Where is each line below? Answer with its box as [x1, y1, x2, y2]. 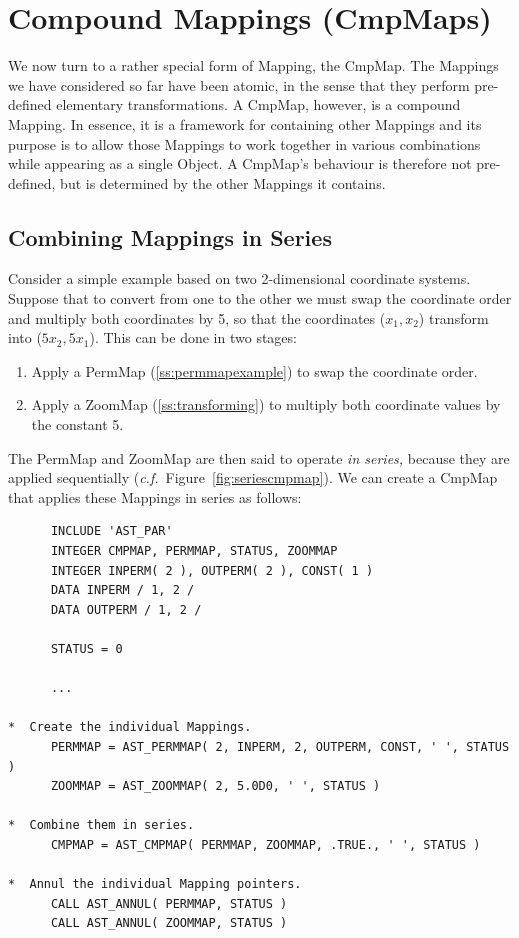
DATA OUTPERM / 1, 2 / [50, 602, 202, 617]
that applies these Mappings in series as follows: [8, 486, 302, 507]
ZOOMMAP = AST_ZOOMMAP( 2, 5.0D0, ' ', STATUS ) [50, 779, 381, 794]
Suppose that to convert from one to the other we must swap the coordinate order [8, 288, 512, 309]
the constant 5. [31, 414, 124, 435]
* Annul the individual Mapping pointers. [8, 877, 302, 892]
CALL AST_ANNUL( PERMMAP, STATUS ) [50, 896, 288, 911]
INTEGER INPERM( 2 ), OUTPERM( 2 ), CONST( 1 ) [50, 563, 374, 578]
